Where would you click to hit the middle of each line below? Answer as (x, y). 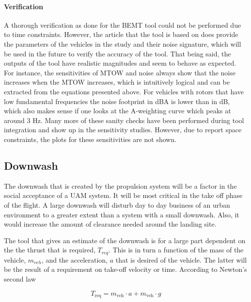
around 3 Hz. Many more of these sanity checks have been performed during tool (124, 120)
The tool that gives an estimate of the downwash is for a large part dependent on (125, 240)
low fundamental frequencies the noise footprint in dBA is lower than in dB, (117, 101)
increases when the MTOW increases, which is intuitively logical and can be (117, 82)
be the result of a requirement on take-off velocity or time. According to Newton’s (125, 269)
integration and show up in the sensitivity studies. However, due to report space (123, 130)
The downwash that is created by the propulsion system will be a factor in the (120, 186)
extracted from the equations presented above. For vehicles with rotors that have (124, 91)
